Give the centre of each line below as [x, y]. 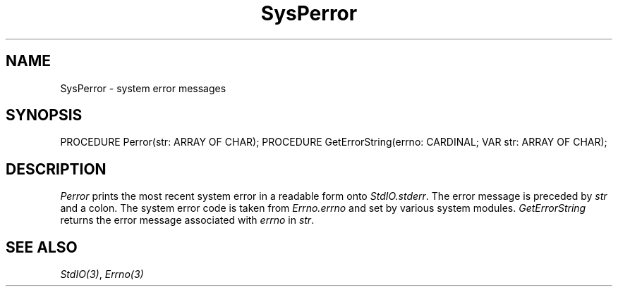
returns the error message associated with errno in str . [187, 220]
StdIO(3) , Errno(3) [102, 274]
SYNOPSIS [44, 115]
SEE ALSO [42, 247]
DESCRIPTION [56, 169]
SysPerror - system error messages [143, 88]
